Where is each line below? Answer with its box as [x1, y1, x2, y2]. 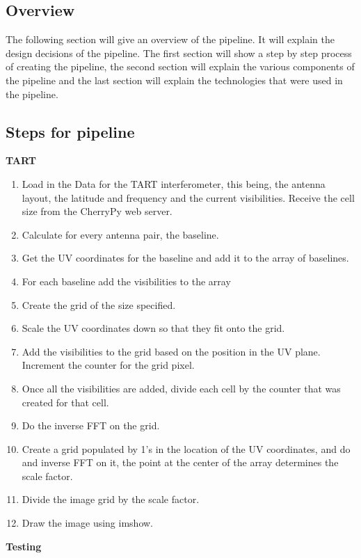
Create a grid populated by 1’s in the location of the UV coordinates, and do [22, 441, 351, 456]
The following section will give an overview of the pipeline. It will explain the [6, 32, 335, 47]
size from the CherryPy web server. [22, 204, 173, 218]
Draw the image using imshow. [22, 516, 153, 530]
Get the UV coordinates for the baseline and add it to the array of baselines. [22, 250, 349, 265]
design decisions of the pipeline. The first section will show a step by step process [6, 45, 352, 60]
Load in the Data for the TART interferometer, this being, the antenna [22, 176, 326, 191]
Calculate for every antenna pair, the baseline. [22, 227, 219, 241]
